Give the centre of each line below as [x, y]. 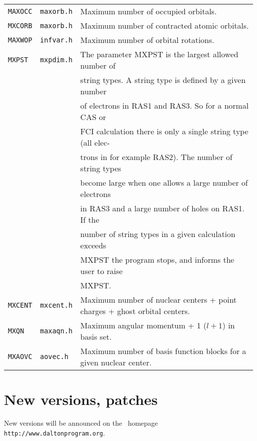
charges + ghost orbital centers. [135, 311]
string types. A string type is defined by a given [163, 80]
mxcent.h [56, 305]
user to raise [102, 271]
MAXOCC [20, 11]
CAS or [93, 117]
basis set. [96, 337]
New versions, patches [81, 399]
